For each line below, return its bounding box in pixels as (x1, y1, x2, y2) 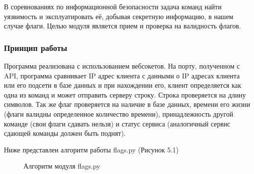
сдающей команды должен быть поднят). (4, 128, 126, 138)
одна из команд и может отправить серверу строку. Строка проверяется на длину (4, 89, 246, 99)
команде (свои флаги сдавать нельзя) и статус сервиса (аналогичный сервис (4, 118, 231, 128)
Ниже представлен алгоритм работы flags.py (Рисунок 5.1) (4, 144, 179, 154)
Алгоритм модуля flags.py (23, 161, 100, 171)
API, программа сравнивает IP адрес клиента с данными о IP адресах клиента (4, 70, 240, 80)
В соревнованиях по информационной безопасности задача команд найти (4, 1, 222, 11)
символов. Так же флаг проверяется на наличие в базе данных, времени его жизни (4, 99, 250, 109)
